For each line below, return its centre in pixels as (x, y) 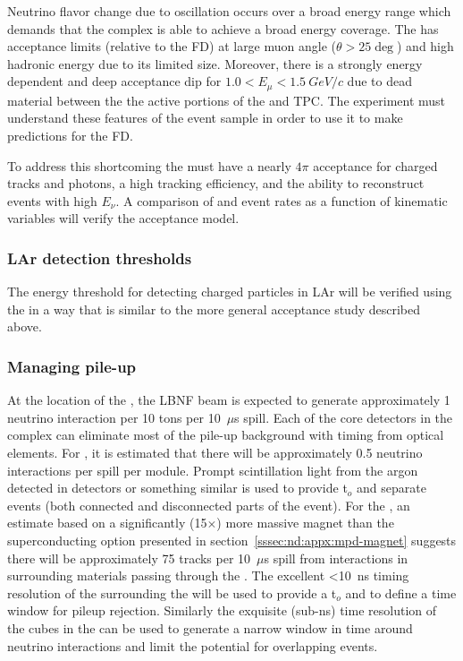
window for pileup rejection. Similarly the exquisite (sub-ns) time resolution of (222, 610)
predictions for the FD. (70, 136)
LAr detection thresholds (100, 258)
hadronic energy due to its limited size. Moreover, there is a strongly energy (215, 63)
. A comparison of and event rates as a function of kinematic (282, 200)
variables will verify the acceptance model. (123, 218)
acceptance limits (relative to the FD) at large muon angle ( (172, 46)
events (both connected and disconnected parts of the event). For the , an (209, 505)
